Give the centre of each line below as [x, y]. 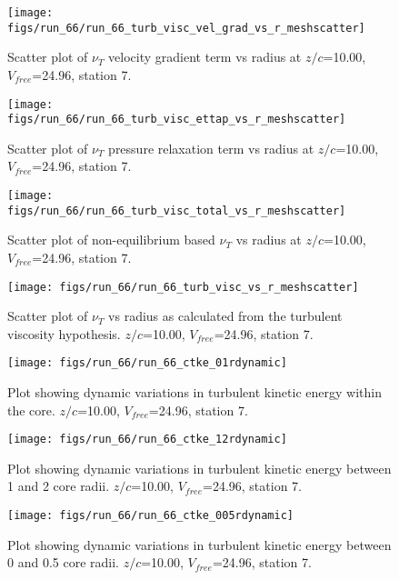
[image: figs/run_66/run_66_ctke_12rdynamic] [147, 440]
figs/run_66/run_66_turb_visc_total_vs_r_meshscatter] [177, 210]
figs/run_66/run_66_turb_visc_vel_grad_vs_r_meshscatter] [186, 28]
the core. [31, 410]
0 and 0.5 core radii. [63, 562]
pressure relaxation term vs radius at [211, 148]
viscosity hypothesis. [64, 333]
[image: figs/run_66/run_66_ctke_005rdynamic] [150, 516]
